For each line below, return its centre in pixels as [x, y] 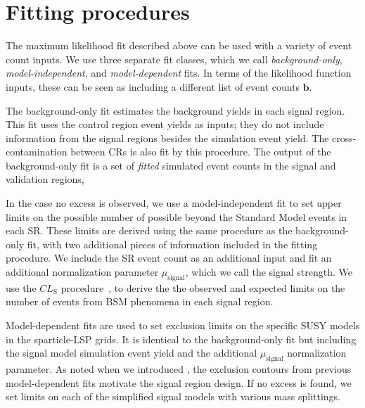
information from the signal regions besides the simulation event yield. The [167, 138]
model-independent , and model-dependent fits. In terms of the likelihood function [179, 73]
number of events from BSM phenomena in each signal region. [140, 301]
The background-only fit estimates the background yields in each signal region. [175, 110]
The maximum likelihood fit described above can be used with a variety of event [179, 45]
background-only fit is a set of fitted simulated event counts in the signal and [171, 165]
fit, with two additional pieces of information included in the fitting [172, 244]
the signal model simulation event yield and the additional [132, 353]
